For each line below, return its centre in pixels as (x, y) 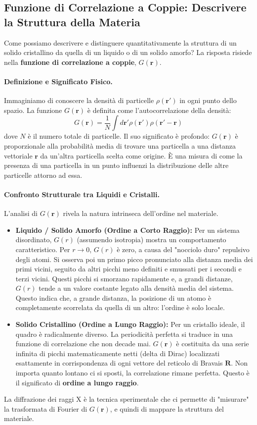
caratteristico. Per (43, 249)
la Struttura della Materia (72, 22)
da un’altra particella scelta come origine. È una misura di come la (141, 155)
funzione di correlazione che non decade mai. (83, 344)
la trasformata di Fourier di (46, 408)
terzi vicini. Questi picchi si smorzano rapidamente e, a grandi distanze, (124, 278)
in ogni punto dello (208, 100)
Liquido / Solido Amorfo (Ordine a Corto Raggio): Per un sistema (128, 230)
